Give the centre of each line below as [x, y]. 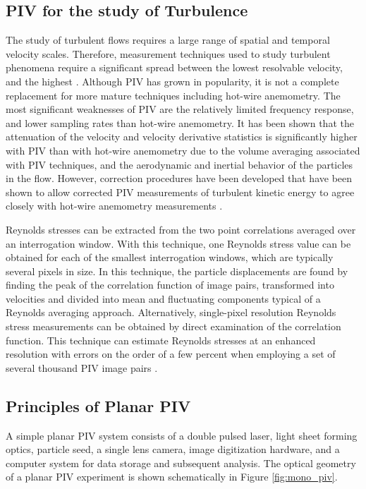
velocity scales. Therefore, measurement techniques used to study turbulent [168, 53]
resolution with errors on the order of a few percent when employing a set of [171, 354]
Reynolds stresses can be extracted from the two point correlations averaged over [181, 229]
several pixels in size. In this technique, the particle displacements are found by [177, 271]
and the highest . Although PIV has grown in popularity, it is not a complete [172, 81]
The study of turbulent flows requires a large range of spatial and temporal [168, 40]
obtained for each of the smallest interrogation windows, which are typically [170, 257]
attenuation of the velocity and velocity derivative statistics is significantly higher [182, 137]
